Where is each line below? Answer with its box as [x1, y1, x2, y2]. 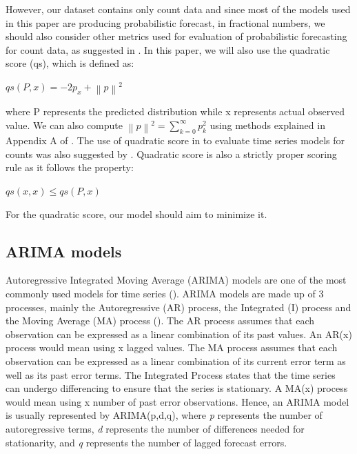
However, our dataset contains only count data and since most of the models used [6, 2, 351, 16]
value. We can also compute [6, 117, 123, 132]
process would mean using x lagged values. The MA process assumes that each [6, 340, 338, 355]
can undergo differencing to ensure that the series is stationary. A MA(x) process [6, 381, 348, 395]
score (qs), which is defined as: [6, 56, 134, 70]
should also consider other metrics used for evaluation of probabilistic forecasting [6, 29, 347, 43]
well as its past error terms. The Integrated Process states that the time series [6, 367, 336, 382]
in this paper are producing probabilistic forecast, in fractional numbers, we [6, 15, 325, 30]
